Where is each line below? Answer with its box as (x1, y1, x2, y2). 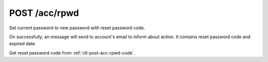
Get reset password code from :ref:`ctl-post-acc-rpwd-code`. (9, 50, 135, 56)
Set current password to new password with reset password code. (9, 25, 145, 31)
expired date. (9, 41, 37, 47)
